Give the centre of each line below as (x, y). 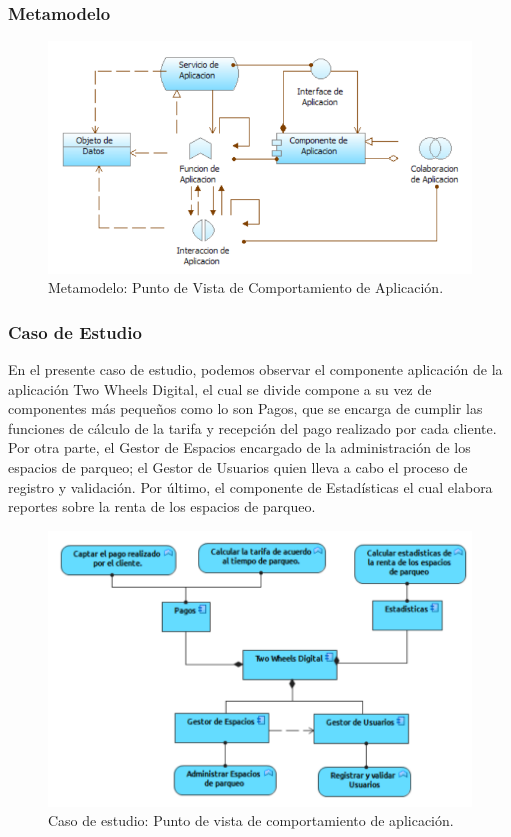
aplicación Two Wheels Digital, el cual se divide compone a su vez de (220, 388)
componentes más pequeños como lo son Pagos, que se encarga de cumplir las (245, 408)
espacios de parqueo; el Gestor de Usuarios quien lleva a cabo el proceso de (238, 467)
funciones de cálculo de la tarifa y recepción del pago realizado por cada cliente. (252, 427)
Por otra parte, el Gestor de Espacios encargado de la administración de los (239, 447)
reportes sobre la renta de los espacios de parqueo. (162, 506)
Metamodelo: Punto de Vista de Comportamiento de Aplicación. (246, 287)
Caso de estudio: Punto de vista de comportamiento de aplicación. (251, 820)
